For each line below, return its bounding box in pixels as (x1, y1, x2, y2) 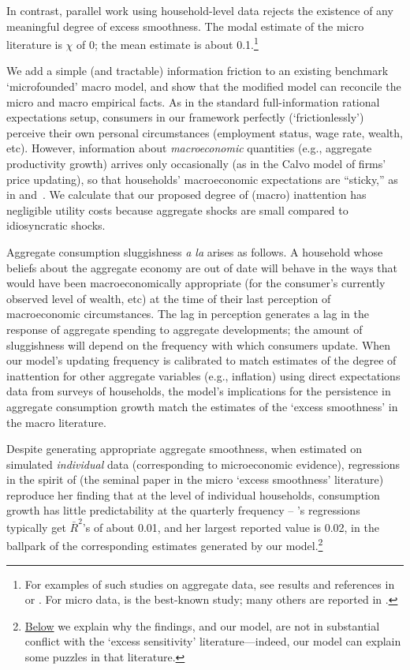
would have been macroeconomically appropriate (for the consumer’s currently (6, 275, 386, 291)
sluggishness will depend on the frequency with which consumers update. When (6, 336, 391, 353)
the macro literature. (6, 414, 106, 430)
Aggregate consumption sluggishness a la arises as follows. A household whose (6, 243, 383, 260)
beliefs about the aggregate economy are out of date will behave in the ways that (6, 259, 398, 275)
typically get (6, 518, 66, 535)
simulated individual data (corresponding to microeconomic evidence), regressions (6, 455, 401, 472)
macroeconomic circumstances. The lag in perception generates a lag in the (6, 305, 369, 322)
